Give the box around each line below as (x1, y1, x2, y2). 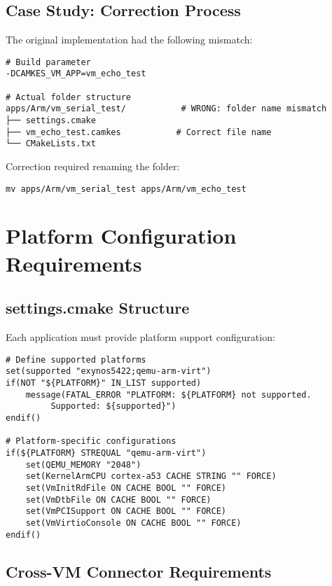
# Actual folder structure (6, 92, 131, 102)
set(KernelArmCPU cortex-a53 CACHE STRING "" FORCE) (25, 471, 277, 482)
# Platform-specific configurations (6, 436, 177, 447)
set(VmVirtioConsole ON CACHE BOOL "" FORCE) (25, 517, 242, 528)
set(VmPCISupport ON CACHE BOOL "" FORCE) (25, 506, 226, 517)
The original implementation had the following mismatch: (6, 32, 253, 47)
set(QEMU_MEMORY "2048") (25, 459, 141, 470)
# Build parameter (6, 57, 91, 67)
